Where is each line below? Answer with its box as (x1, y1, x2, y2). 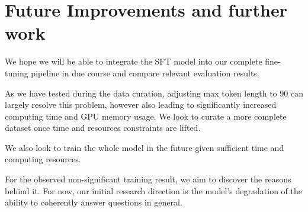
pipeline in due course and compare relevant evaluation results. (31, 66, 259, 79)
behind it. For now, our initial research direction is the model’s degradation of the (5, 184, 302, 197)
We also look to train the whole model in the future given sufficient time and (5, 141, 284, 153)
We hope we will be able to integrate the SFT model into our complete (5, 55, 262, 68)
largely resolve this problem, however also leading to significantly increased (5, 98, 277, 111)
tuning (5, 66, 28, 79)
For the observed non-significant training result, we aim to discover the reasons (5, 173, 291, 185)
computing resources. (5, 153, 81, 165)
